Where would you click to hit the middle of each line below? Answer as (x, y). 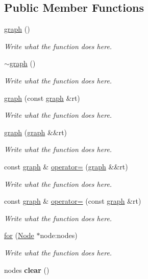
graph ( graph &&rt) (36, 132)
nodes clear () (27, 270)
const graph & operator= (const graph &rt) (73, 201)
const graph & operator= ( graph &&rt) (66, 166)
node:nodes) (59, 235)
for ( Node (19, 235)
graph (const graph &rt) (42, 98)
